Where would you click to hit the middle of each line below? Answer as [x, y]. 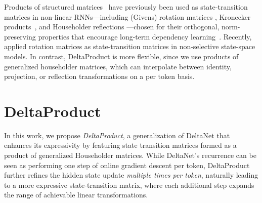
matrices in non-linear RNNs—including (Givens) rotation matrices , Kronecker [127, 16]
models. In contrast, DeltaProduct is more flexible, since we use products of [121, 56]
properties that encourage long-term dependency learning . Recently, [145, 36]
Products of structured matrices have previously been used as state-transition [126, 7]
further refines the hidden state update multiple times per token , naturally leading [131, 175]
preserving [20, 36]
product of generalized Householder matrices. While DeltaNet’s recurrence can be [130, 155]
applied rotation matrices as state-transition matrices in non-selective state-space [130, 46]
